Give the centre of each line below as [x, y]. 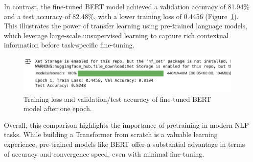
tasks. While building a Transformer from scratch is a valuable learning [111, 134]
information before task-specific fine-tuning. [69, 45]
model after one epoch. [58, 108]
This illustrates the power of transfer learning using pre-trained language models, [126, 26]
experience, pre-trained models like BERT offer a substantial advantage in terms [125, 144]
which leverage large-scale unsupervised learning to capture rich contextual [116, 35]
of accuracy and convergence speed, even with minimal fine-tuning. [104, 153]
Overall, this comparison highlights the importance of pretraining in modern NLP [126, 125]
